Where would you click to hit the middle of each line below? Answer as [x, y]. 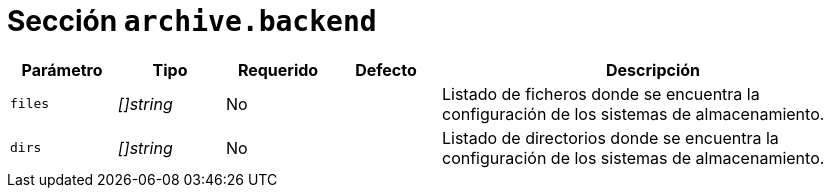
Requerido [278, 69]
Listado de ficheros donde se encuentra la [601, 93]
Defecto [386, 69]
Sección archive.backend [192, 21]
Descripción [653, 69]
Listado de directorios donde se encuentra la [610, 137]
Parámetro [62, 69]
